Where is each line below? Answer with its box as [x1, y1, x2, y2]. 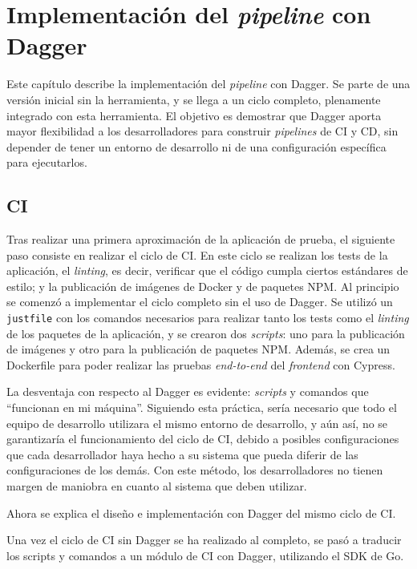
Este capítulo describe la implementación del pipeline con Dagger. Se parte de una [6, 75, 411, 92]
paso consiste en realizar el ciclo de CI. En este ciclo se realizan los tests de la [6, 246, 388, 263]
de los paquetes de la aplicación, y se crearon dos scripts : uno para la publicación [6, 325, 405, 341]
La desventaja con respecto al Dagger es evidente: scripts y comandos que [6, 383, 369, 400]
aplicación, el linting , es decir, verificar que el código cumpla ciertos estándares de [6, 262, 408, 279]
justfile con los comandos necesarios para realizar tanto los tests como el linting [6, 309, 409, 326]
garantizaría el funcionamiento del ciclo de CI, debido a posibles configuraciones [6, 430, 399, 447]
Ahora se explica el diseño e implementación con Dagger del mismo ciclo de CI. [6, 504, 396, 521]
